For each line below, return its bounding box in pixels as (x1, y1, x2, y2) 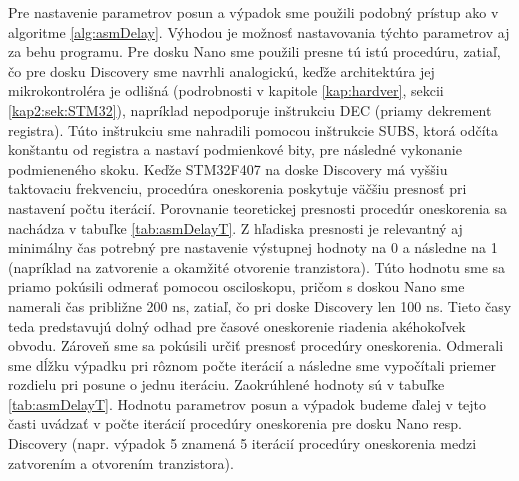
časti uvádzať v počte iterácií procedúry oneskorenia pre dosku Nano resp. (8, 413, 462, 434)
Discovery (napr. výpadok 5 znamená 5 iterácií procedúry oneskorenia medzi (8, 433, 477, 454)
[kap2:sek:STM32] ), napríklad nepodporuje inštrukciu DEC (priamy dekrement (8, 99, 492, 120)
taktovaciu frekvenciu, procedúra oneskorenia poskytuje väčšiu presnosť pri (8, 178, 467, 199)
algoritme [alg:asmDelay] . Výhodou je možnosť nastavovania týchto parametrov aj (8, 21, 510, 42)
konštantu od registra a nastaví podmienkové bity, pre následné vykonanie (8, 139, 462, 160)
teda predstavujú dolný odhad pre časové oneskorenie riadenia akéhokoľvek (8, 315, 466, 336)
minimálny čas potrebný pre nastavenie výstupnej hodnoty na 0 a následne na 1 (8, 237, 498, 258)
